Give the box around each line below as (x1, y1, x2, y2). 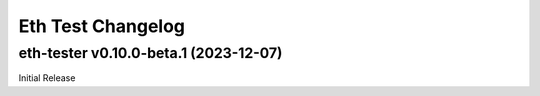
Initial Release (18, 72, 76, 84)
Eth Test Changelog (18, 15, 185, 37)
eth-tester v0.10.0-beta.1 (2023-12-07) (18, 44, 283, 62)
